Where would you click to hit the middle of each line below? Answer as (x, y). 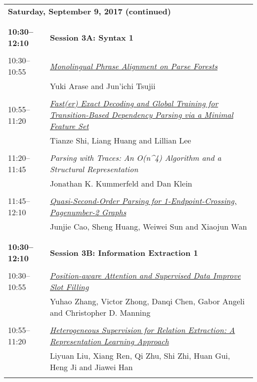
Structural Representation (94, 169)
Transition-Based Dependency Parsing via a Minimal (142, 115)
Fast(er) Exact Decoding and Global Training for (134, 103)
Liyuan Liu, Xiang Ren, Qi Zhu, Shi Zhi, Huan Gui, (140, 356)
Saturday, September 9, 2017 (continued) (89, 11)
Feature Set (69, 126)
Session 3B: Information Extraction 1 (124, 252)
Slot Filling (69, 287)
